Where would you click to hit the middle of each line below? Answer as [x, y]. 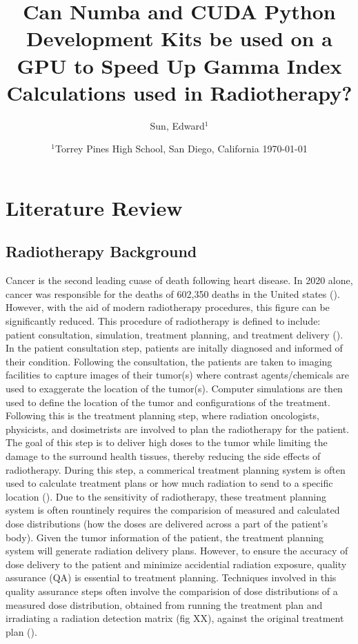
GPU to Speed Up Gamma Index [179, 65]
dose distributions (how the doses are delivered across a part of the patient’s [167, 523]
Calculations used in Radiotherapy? [179, 92]
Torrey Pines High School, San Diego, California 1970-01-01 [181, 149]
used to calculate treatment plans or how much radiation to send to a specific [169, 483]
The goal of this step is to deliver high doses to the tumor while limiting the [167, 442]
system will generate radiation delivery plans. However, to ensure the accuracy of [177, 551]
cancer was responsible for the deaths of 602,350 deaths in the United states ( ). [173, 293]
